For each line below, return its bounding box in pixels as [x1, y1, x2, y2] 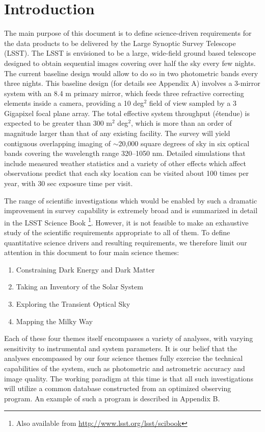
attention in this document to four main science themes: [4, 247, 179, 258]
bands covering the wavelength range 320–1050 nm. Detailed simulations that [4, 148, 246, 158]
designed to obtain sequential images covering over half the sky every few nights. [4, 57, 256, 68]
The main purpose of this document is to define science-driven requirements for [4, 28, 252, 38]
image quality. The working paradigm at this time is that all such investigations [4, 373, 253, 383]
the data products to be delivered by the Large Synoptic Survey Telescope [4, 37, 236, 48]
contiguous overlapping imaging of [4, 138, 111, 148]
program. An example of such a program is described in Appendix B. [4, 393, 220, 403]
